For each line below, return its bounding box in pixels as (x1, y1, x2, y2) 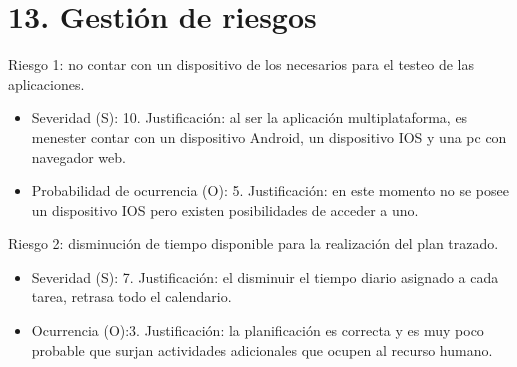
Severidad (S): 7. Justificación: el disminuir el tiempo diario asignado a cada (31, 266, 499, 287)
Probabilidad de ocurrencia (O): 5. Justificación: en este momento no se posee (31, 180, 509, 201)
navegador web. (31, 146, 126, 167)
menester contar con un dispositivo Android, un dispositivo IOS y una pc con (31, 126, 507, 147)
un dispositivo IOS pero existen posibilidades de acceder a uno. (31, 199, 419, 220)
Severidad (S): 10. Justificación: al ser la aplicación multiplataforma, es (31, 107, 468, 128)
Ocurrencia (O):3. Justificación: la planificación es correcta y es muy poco (31, 320, 484, 341)
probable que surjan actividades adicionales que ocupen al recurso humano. (31, 339, 493, 360)
